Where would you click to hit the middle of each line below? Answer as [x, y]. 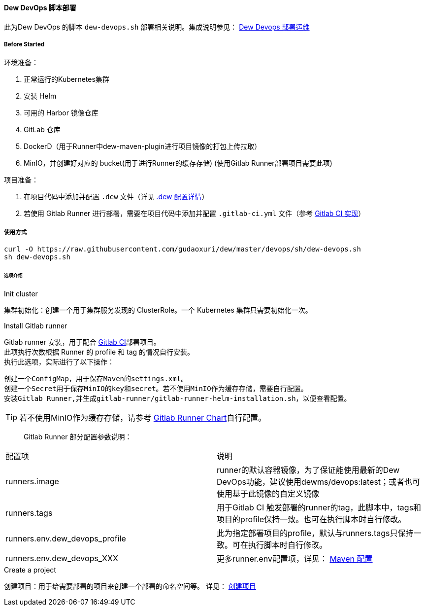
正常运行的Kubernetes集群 [66, 79]
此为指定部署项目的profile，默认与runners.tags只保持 [315, 533]
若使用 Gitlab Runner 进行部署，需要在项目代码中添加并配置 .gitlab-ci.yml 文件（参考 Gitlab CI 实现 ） [195, 214]
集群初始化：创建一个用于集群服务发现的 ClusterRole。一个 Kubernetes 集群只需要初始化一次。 [158, 310]
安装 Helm [40, 96]
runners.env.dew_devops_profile [66, 538]
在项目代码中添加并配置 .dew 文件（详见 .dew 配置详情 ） [116, 197]
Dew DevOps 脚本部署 [40, 8]
